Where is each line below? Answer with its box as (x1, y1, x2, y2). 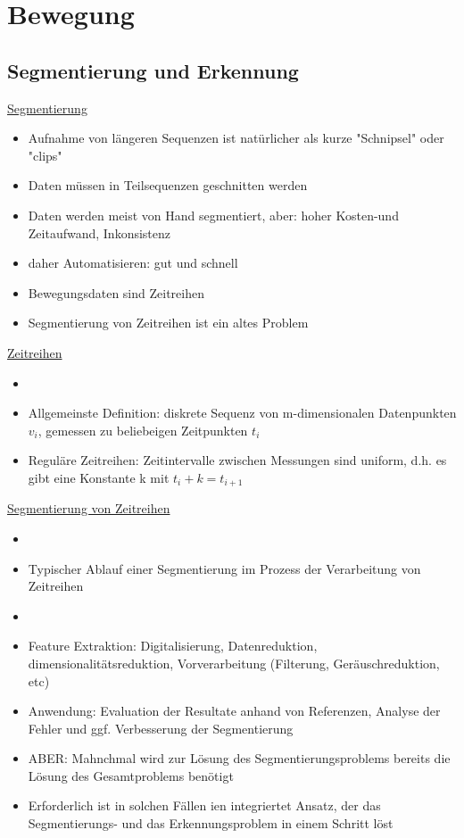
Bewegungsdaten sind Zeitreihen (28, 283, 204, 302)
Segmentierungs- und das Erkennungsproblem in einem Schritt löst (28, 814, 394, 833)
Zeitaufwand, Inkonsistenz (28, 223, 171, 242)
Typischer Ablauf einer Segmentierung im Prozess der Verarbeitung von (28, 559, 421, 577)
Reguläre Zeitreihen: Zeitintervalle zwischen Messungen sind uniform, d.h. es (28, 451, 447, 469)
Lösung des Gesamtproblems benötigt (28, 766, 234, 784)
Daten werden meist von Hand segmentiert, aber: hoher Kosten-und (28, 205, 399, 224)
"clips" (28, 145, 62, 164)
